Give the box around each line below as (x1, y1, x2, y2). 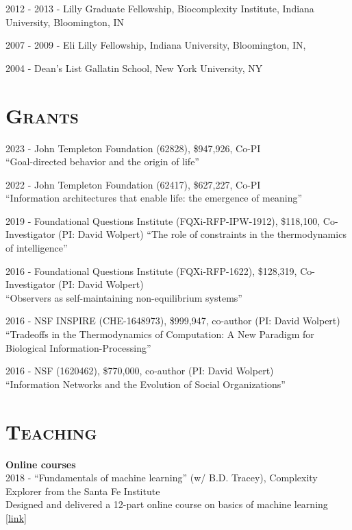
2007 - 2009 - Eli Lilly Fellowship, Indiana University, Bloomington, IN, (5, 38, 306, 52)
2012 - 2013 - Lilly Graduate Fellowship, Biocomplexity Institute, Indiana (5, 1, 314, 15)
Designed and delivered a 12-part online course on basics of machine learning (5, 497, 328, 511)
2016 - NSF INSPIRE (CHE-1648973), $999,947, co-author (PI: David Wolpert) (5, 313, 340, 328)
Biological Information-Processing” (5, 340, 151, 354)
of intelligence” (5, 241, 68, 255)
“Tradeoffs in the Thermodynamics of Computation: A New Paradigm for (5, 327, 314, 341)
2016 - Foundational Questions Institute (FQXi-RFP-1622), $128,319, (5, 263, 297, 278)
